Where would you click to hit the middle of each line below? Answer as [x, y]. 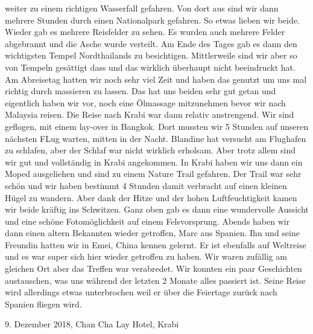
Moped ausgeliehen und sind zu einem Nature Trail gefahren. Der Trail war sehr [153, 174]
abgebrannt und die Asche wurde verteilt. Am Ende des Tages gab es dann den [151, 43]
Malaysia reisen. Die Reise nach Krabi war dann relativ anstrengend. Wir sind [150, 114]
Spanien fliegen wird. [43, 303]
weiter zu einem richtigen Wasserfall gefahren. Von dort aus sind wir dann [142, 8]
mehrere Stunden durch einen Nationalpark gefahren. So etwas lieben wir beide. [152, 20]
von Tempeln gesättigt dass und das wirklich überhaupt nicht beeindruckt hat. [150, 67]
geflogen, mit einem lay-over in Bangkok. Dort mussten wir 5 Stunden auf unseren [157, 126]
